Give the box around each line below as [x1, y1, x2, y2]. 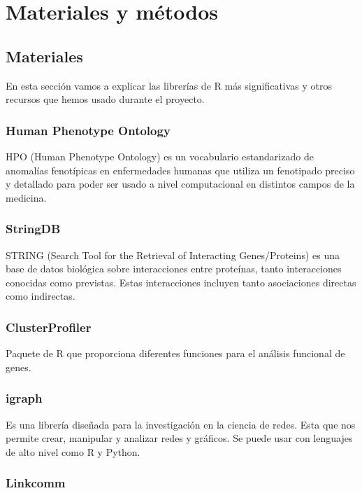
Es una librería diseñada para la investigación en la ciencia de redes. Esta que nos [6, 417, 356, 431]
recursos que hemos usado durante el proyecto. [6, 92, 205, 106]
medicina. [6, 190, 47, 204]
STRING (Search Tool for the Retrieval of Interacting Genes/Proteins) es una [6, 247, 340, 262]
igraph [6, 389, 43, 407]
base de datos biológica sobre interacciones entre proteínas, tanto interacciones [6, 261, 342, 276]
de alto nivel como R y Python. [6, 444, 140, 459]
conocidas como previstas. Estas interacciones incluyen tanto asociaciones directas [6, 275, 356, 289]
